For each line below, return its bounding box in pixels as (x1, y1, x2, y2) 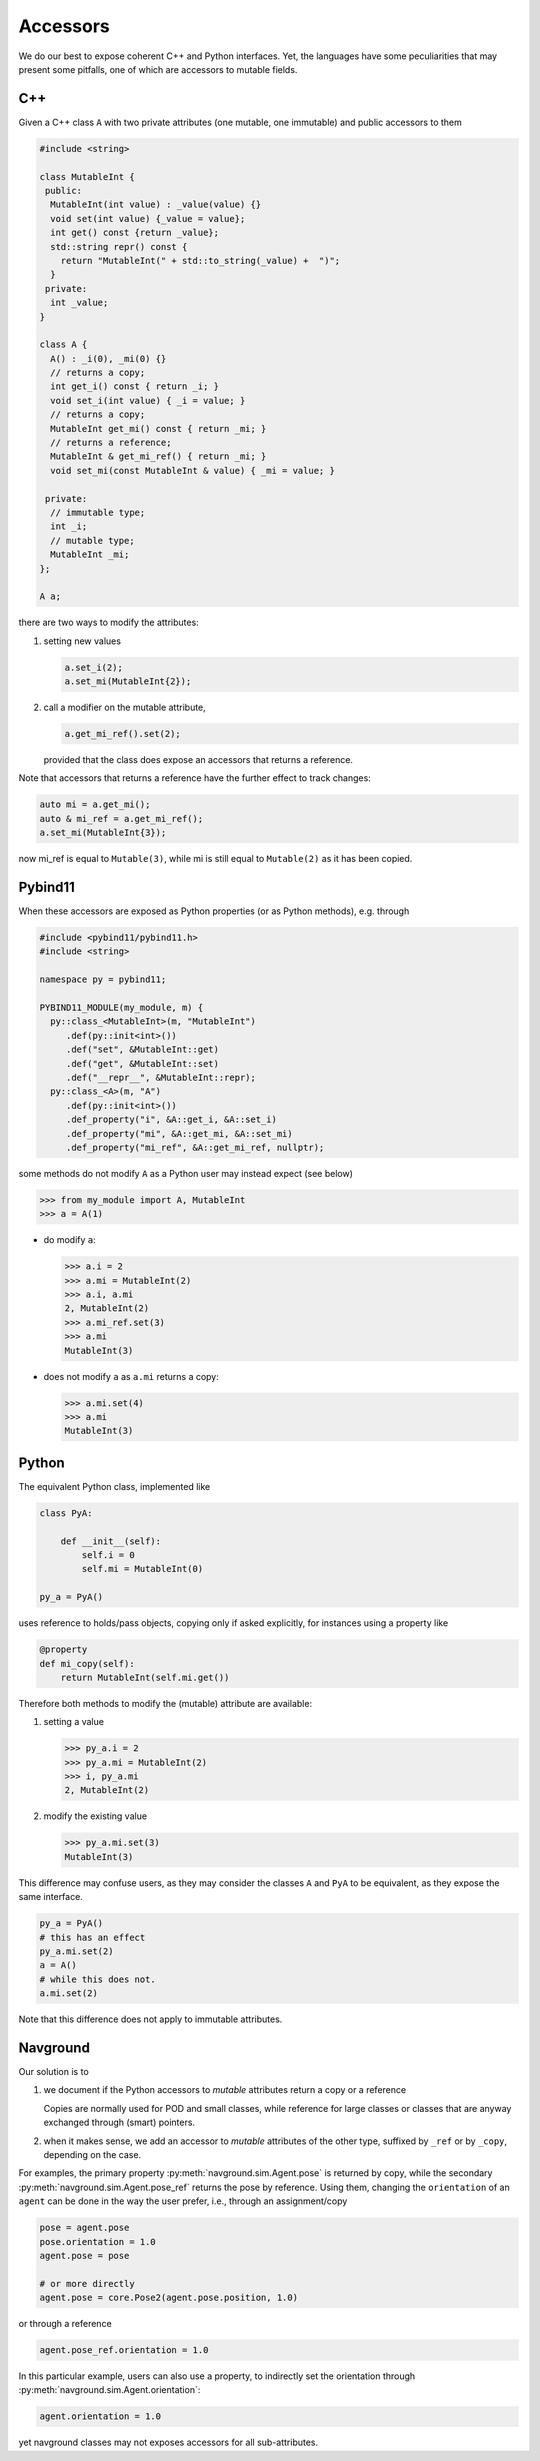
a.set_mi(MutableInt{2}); (64, 676, 192, 687)
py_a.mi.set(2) (39, 1945, 114, 1957)
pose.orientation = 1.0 (39, 2236, 157, 2247)
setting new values (43, 635, 122, 647)
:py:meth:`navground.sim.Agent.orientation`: (18, 2384, 201, 2396)
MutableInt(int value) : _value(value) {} (50, 199, 262, 210)
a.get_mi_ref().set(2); (64, 728, 182, 740)
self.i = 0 (81, 1550, 135, 1560)
